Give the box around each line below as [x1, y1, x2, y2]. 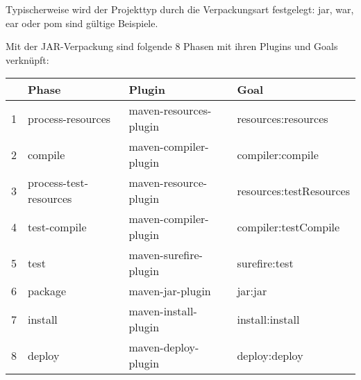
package [28, 283, 67, 299]
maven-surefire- [128, 247, 203, 263]
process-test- [28, 174, 88, 191]
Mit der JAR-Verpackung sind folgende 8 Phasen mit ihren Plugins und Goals [6, 39, 338, 53]
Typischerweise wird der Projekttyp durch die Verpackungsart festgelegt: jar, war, [6, 2, 354, 16]
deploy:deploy [237, 347, 303, 363]
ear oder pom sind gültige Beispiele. [6, 15, 158, 30]
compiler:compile [237, 146, 319, 163]
